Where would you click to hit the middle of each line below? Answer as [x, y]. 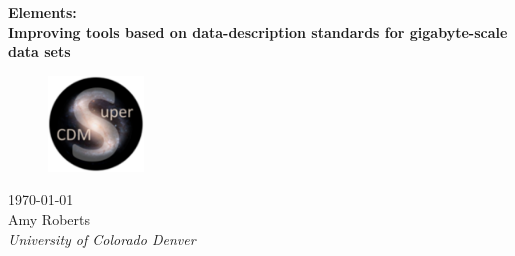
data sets [39, 51]
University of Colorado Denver [102, 238]
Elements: [42, 12]
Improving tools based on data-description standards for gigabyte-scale [258, 31]
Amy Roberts [49, 218]
